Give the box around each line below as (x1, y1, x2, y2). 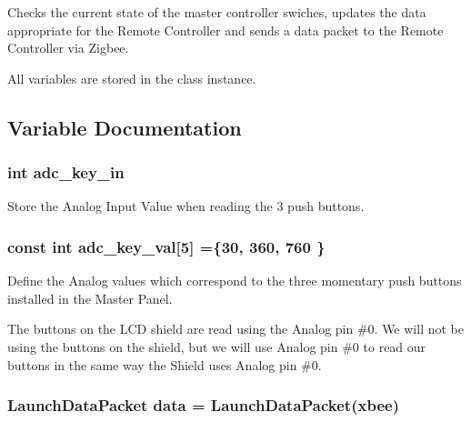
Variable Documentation (7, 113, 242, 141)
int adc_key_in (7, 161, 125, 184)
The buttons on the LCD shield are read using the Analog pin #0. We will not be (7, 319, 464, 338)
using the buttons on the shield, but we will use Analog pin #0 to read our (7, 337, 426, 356)
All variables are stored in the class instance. (7, 68, 256, 87)
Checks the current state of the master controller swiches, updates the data (7, 3, 426, 21)
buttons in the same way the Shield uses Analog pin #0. (7, 355, 322, 374)
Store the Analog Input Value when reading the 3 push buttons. (7, 196, 365, 216)
